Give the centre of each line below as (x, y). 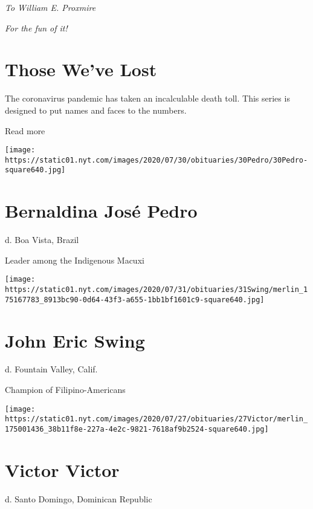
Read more (25, 130)
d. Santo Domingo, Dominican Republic (79, 498)
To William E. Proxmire (50, 7)
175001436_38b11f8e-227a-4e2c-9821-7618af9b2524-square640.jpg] (137, 429)
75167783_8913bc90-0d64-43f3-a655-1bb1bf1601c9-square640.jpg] (135, 300)
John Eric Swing (75, 340)
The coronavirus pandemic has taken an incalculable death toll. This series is (147, 98)
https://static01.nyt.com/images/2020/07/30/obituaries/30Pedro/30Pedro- (156, 160)
